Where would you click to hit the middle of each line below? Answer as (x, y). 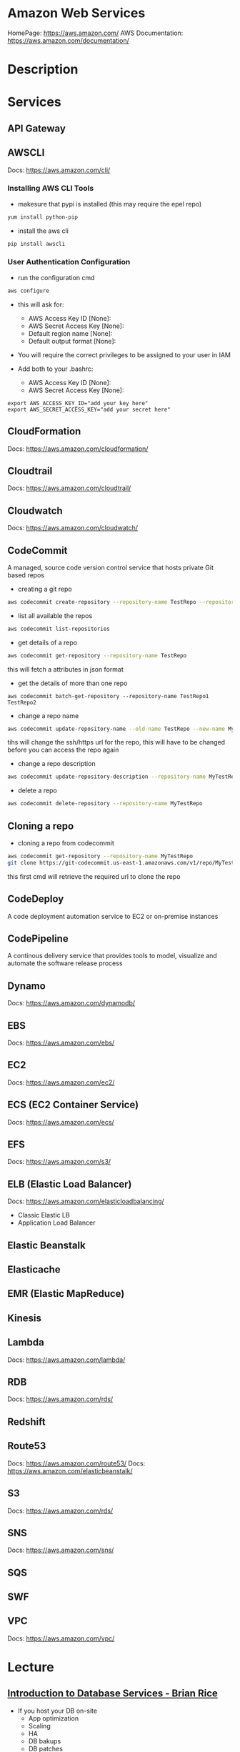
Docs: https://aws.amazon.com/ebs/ (61, 1043)
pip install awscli (36, 244)
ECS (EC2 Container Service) (73, 1105)
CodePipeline (38, 939)
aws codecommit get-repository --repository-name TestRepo (97, 655)
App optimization (54, 1718)
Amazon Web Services (76, 13)
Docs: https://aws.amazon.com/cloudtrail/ (69, 488)
